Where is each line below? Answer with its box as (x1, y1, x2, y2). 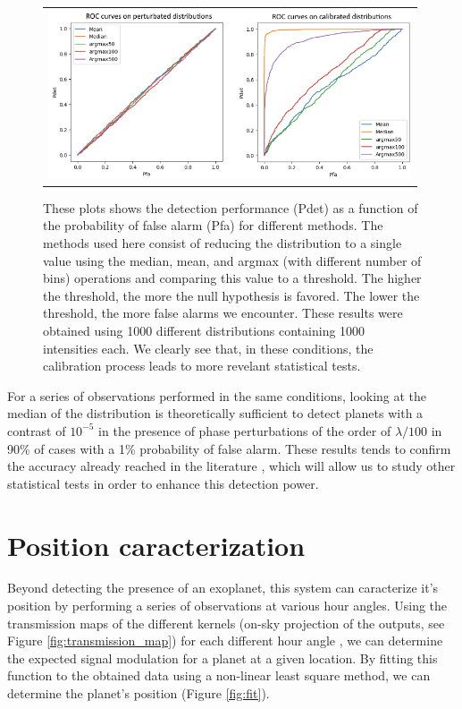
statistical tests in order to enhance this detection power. (7, 474, 319, 492)
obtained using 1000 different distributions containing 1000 (43, 320, 365, 339)
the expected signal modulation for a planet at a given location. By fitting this (7, 648, 438, 667)
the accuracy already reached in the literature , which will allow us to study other (7, 457, 456, 475)
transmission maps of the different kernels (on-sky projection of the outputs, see (7, 613, 445, 632)
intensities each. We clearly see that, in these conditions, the (43, 338, 374, 357)
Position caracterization (7, 526, 306, 563)
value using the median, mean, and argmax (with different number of (43, 251, 422, 269)
